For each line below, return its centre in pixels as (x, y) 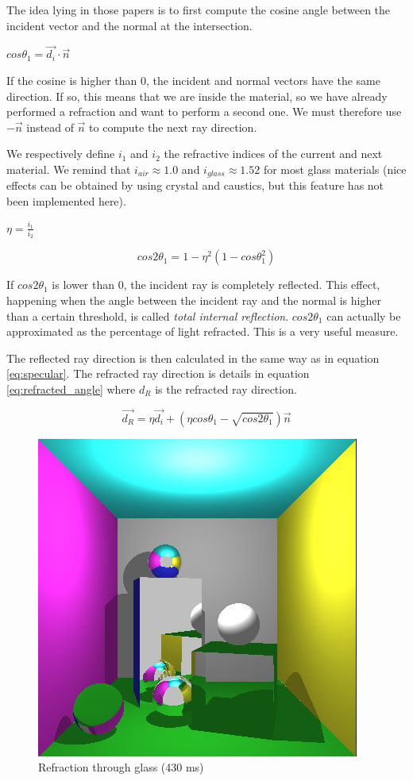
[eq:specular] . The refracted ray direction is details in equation (158, 373)
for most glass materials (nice (335, 169)
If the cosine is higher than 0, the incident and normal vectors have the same (193, 80)
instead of (50, 127)
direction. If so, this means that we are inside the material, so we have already (197, 96)
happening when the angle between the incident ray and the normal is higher (194, 300)
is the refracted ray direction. (226, 389)
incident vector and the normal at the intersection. (129, 25)
